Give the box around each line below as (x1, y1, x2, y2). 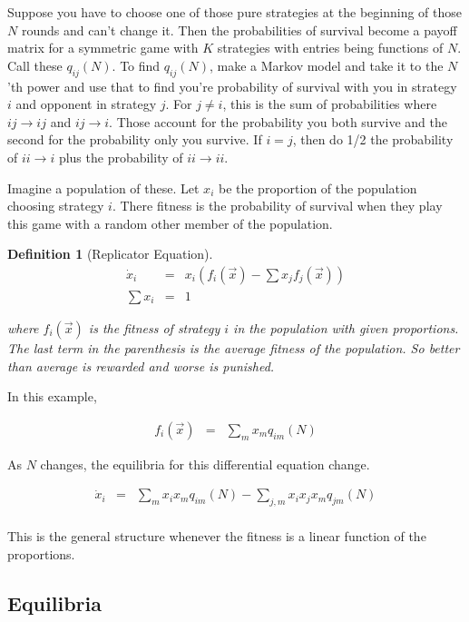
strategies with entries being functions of (217, 38, 444, 57)
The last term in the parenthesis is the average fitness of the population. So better (7, 338, 460, 357)
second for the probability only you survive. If (7, 130, 262, 149)
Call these (7, 55, 63, 74)
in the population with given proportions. (233, 318, 459, 337)
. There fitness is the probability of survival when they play (112, 196, 443, 215)
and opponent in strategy (15, 94, 157, 114)
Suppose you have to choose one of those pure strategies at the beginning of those (7, 3, 463, 21)
